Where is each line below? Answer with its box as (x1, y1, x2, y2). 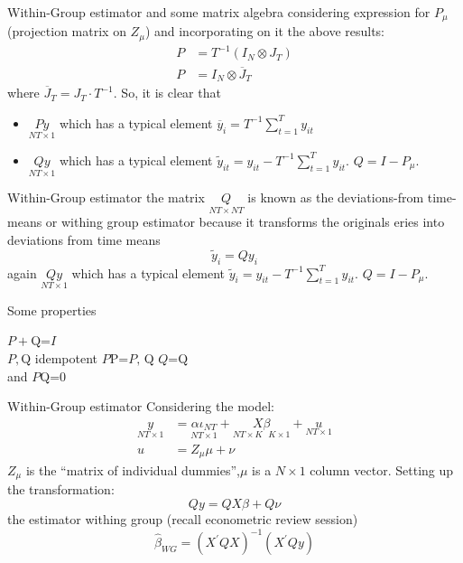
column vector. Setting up (310, 460, 454, 479)
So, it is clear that (121, 83, 221, 102)
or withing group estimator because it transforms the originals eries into (45, 212, 445, 231)
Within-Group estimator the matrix (7, 188, 205, 207)
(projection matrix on (7, 22, 126, 41)
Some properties (7, 300, 97, 319)
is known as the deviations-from (247, 188, 424, 207)
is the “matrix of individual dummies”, (25, 460, 240, 479)
